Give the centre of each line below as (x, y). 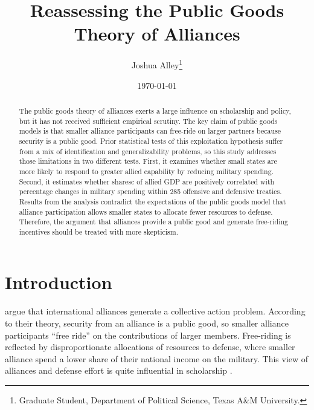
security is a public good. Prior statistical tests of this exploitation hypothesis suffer (151, 141)
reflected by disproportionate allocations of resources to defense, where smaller (150, 347)
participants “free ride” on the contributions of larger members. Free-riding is (148, 335)
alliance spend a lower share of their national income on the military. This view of (157, 358)
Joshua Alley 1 (157, 64)
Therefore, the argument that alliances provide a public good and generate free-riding (154, 222)
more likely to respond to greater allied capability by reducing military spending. (146, 171)
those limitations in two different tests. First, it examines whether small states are (148, 161)
